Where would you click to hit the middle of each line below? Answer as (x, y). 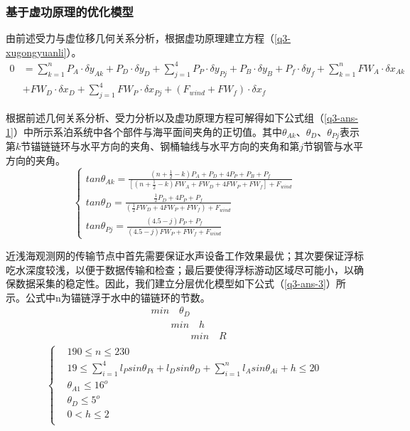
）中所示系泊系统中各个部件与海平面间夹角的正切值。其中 (147, 131)
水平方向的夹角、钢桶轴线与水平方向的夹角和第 (190, 146)
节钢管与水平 (334, 146)
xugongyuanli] (36, 52)
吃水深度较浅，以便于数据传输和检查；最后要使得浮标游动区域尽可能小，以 (180, 269)
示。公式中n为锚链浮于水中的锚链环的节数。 (108, 297)
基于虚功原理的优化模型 (70, 11)
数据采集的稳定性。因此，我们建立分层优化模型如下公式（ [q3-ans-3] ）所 (180, 283)
